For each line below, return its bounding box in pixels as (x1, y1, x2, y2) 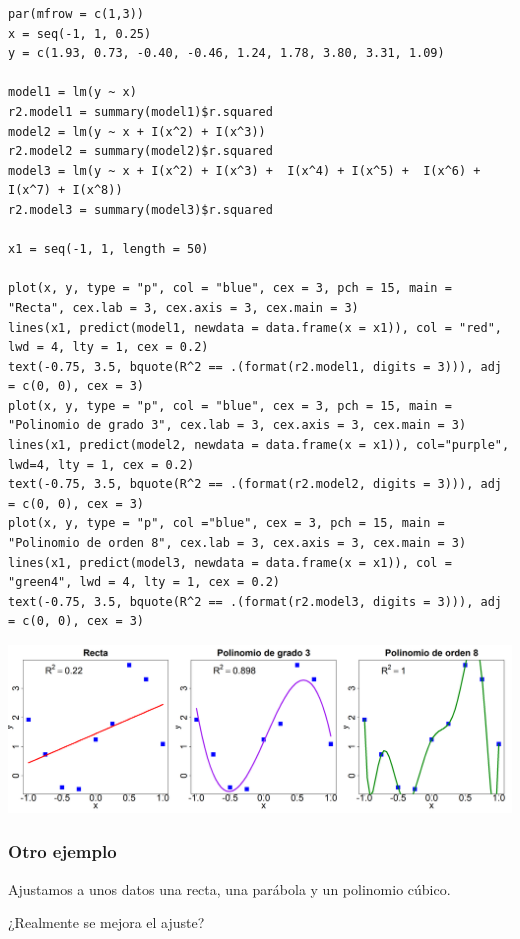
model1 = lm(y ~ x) (8, 85, 137, 100)
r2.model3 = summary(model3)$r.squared (8, 202, 273, 217)
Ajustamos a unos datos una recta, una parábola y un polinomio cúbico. (8, 878, 451, 899)
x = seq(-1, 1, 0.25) (8, 26, 152, 41)
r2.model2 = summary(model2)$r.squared (8, 144, 273, 159)
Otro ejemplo (8, 839, 117, 864)
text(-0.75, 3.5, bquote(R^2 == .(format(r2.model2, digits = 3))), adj (8, 477, 502, 492)
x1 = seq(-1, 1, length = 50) (8, 242, 209, 257)
